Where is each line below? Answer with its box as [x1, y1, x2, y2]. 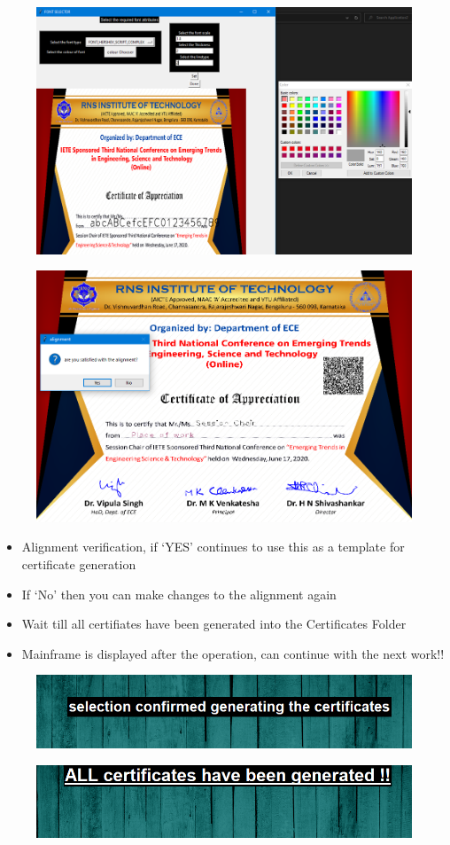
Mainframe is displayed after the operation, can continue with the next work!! [21, 644, 445, 662]
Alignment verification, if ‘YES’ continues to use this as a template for [21, 537, 405, 556]
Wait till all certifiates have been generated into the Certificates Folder [21, 614, 407, 633]
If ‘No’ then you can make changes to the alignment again [21, 584, 337, 603]
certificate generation [21, 554, 136, 573]
